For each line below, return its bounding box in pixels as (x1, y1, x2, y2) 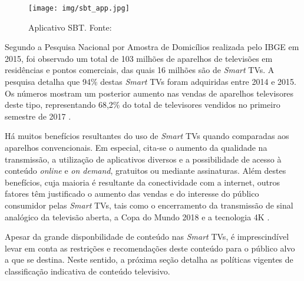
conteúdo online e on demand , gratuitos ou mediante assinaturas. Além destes (5, 164, 286, 177)
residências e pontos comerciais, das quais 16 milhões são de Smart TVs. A (5, 64, 275, 76)
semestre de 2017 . (5, 110, 71, 122)
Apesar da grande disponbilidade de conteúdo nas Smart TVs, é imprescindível (5, 230, 289, 243)
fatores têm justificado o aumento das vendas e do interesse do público (5, 187, 259, 200)
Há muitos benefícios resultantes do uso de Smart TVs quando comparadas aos (5, 130, 289, 142)
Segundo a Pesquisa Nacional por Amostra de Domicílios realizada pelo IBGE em (5, 41, 299, 53)
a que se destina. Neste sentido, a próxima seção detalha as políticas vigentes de (5, 253, 293, 266)
